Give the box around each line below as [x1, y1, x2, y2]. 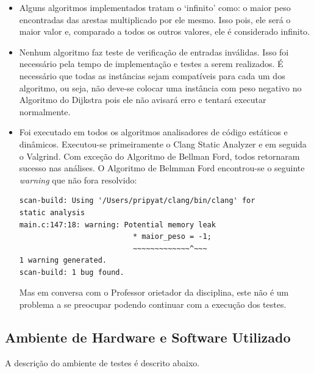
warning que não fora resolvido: [19, 173, 137, 186]
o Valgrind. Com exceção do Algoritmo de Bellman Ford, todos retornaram [19, 149, 300, 162]
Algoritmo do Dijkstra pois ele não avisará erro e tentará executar [19, 93, 266, 106]
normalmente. [19, 105, 71, 118]
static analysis [19, 208, 85, 217]
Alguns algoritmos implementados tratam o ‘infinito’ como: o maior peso [19, 1, 291, 13]
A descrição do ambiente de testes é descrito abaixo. [5, 356, 200, 369]
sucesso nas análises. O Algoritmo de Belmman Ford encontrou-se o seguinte [19, 162, 305, 174]
